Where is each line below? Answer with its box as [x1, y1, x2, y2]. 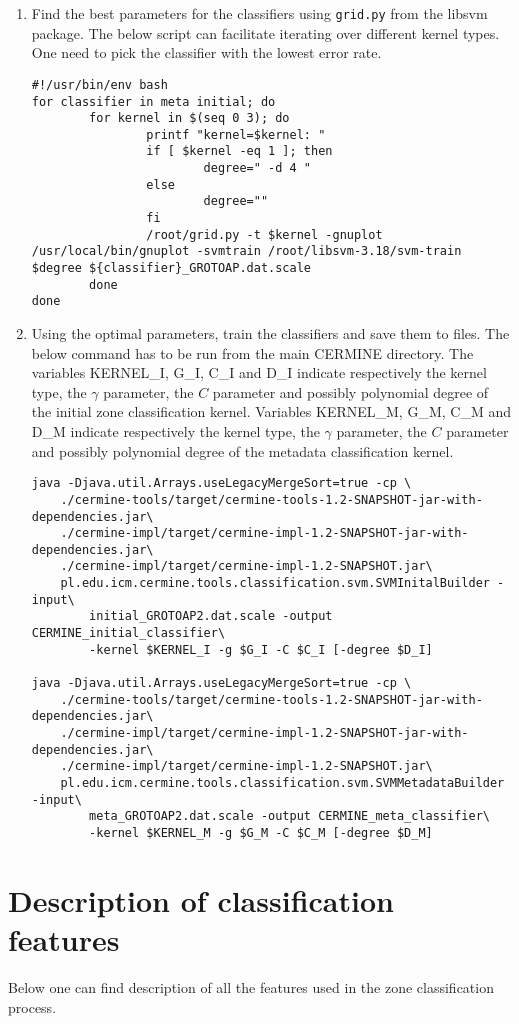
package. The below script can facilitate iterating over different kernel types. [31, 22, 500, 43]
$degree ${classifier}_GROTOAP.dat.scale [31, 261, 311, 276]
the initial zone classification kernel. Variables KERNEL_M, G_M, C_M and [31, 401, 511, 422]
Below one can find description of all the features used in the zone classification [8, 976, 494, 997]
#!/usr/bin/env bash [31, 77, 168, 92]
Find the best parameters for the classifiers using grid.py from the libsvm [31, 3, 488, 23]
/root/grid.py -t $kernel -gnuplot [146, 227, 383, 242]
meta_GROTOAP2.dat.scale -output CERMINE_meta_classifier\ [89, 809, 490, 824]
